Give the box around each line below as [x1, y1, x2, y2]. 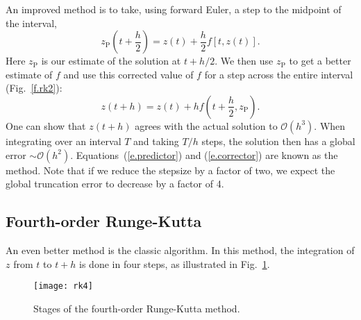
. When [314, 118, 346, 133]
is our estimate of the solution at [41, 53, 181, 68]
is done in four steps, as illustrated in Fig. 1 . [79, 256, 270, 271]
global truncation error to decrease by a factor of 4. [6, 176, 224, 191]
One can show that [6, 118, 86, 133]
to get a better [289, 53, 351, 68]
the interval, [6, 15, 57, 30]
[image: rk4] [33, 281, 93, 292]
